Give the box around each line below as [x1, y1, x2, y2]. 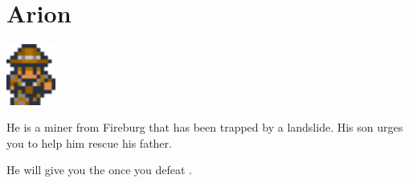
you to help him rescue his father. [6, 134, 172, 151]
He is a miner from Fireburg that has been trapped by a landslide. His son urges [6, 119, 403, 136]
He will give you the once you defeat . [6, 161, 192, 178]
